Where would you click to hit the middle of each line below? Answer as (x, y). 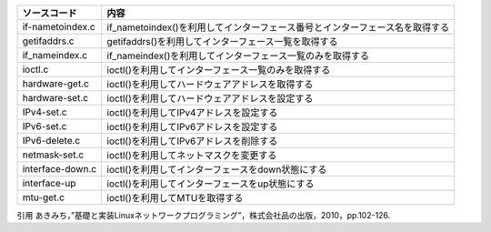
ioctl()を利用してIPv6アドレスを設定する (192, 127)
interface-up (49, 183)
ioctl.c (35, 70)
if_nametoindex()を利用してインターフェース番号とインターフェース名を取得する (278, 27)
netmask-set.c (53, 155)
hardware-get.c (56, 84)
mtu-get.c (44, 197)
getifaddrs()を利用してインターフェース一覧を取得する (222, 41)
